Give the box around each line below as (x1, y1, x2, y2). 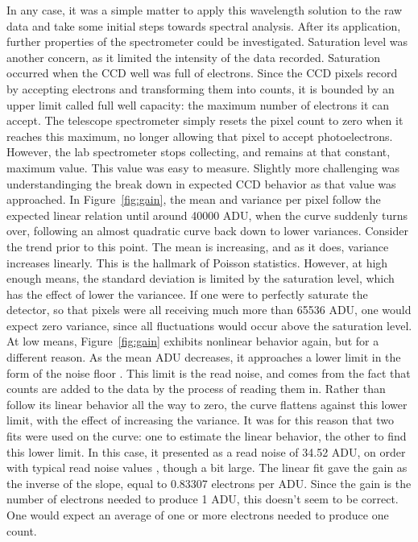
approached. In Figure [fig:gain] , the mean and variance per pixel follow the (6, 191, 381, 208)
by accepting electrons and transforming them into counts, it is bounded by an (6, 80, 395, 97)
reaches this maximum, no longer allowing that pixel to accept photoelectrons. (6, 127, 393, 144)
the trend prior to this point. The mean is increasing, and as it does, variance (6, 238, 389, 254)
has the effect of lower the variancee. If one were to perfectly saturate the (6, 285, 368, 302)
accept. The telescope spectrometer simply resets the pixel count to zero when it (6, 112, 404, 129)
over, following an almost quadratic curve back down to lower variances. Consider (6, 222, 408, 239)
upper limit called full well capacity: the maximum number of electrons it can (6, 96, 390, 113)
